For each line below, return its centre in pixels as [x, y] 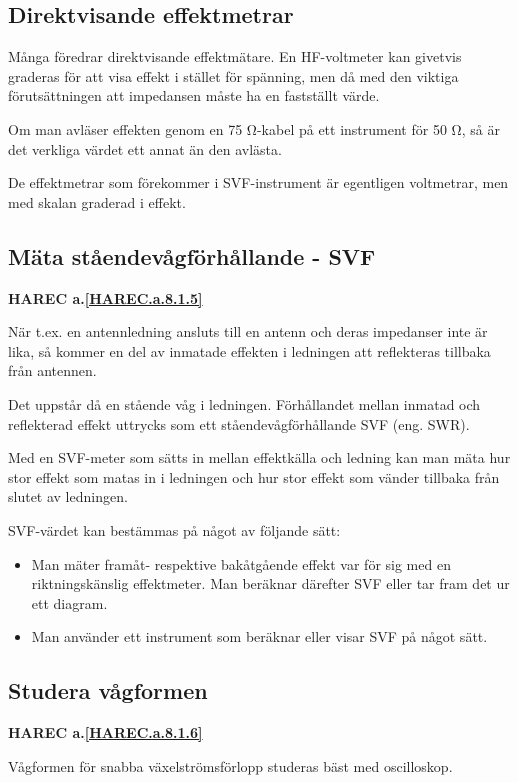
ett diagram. [69, 602]
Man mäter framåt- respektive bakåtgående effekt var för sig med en [241, 563]
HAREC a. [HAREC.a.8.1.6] [105, 732]
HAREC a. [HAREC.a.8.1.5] [105, 297]
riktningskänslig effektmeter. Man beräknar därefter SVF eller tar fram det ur [270, 583]
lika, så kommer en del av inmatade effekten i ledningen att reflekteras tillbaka [249, 350]
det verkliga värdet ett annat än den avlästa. [145, 148]
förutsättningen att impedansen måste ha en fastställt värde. [194, 95]
